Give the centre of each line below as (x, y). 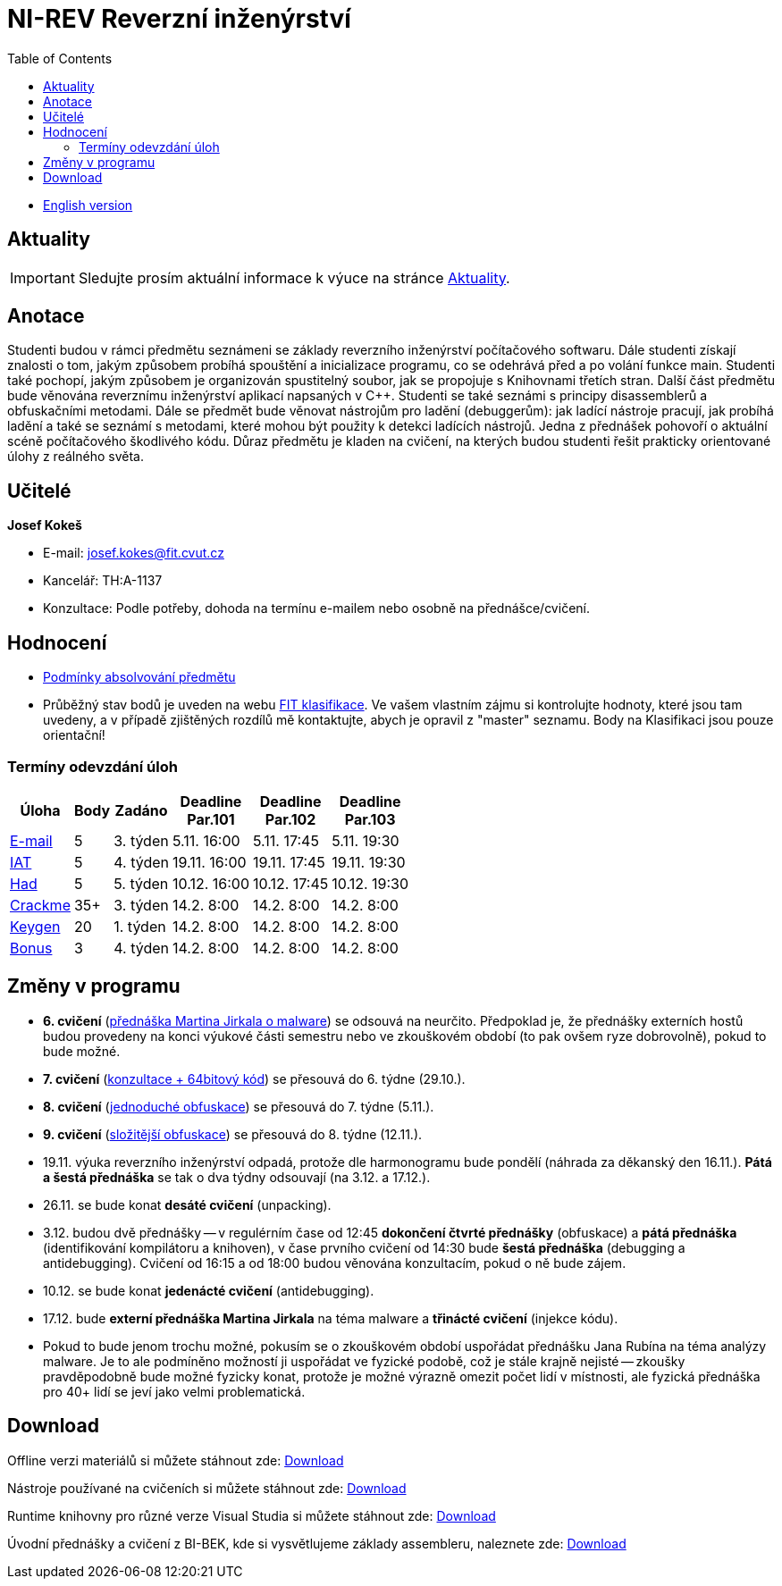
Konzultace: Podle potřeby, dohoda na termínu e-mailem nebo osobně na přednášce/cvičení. (316, 608)
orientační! (74, 735)
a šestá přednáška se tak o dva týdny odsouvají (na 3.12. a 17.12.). (237, 1177)
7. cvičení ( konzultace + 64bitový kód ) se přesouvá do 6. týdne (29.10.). (254, 1078)
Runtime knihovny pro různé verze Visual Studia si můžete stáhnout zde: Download (252, 1515)
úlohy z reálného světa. (76, 457)
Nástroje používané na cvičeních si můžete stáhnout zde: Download (207, 1488)
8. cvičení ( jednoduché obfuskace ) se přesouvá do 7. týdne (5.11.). (239, 1106)
